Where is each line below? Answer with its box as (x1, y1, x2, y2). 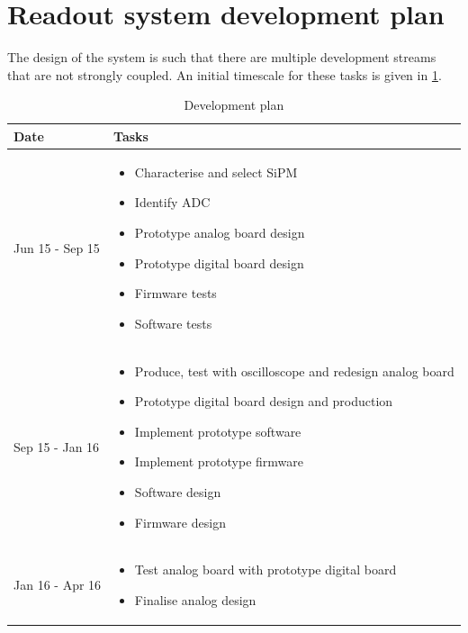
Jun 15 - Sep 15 (13, 238, 100, 257)
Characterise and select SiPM (134, 162, 298, 181)
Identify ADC (134, 193, 211, 212)
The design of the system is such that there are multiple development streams (7, 48, 436, 67)
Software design (134, 482, 221, 501)
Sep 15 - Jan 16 (13, 437, 100, 456)
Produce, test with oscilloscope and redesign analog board (134, 361, 454, 380)
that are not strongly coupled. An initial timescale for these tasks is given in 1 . (7, 65, 442, 84)
